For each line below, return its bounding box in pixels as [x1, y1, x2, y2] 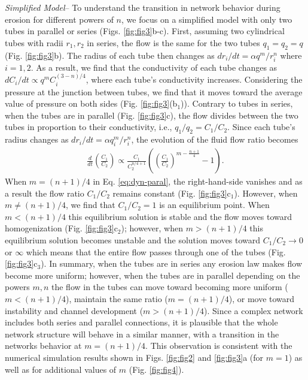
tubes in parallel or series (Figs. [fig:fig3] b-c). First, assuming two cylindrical [5, 25, 285, 37]
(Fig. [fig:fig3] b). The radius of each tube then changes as [5, 49, 215, 61]
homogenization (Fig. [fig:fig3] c [5, 222, 118, 234]
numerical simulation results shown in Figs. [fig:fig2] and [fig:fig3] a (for [5, 351, 264, 363]
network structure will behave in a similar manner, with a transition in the [5, 327, 279, 340]
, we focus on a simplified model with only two [121, 13, 292, 25]
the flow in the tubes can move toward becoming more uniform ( [51, 281, 288, 293]
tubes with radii [5, 36, 63, 49]
